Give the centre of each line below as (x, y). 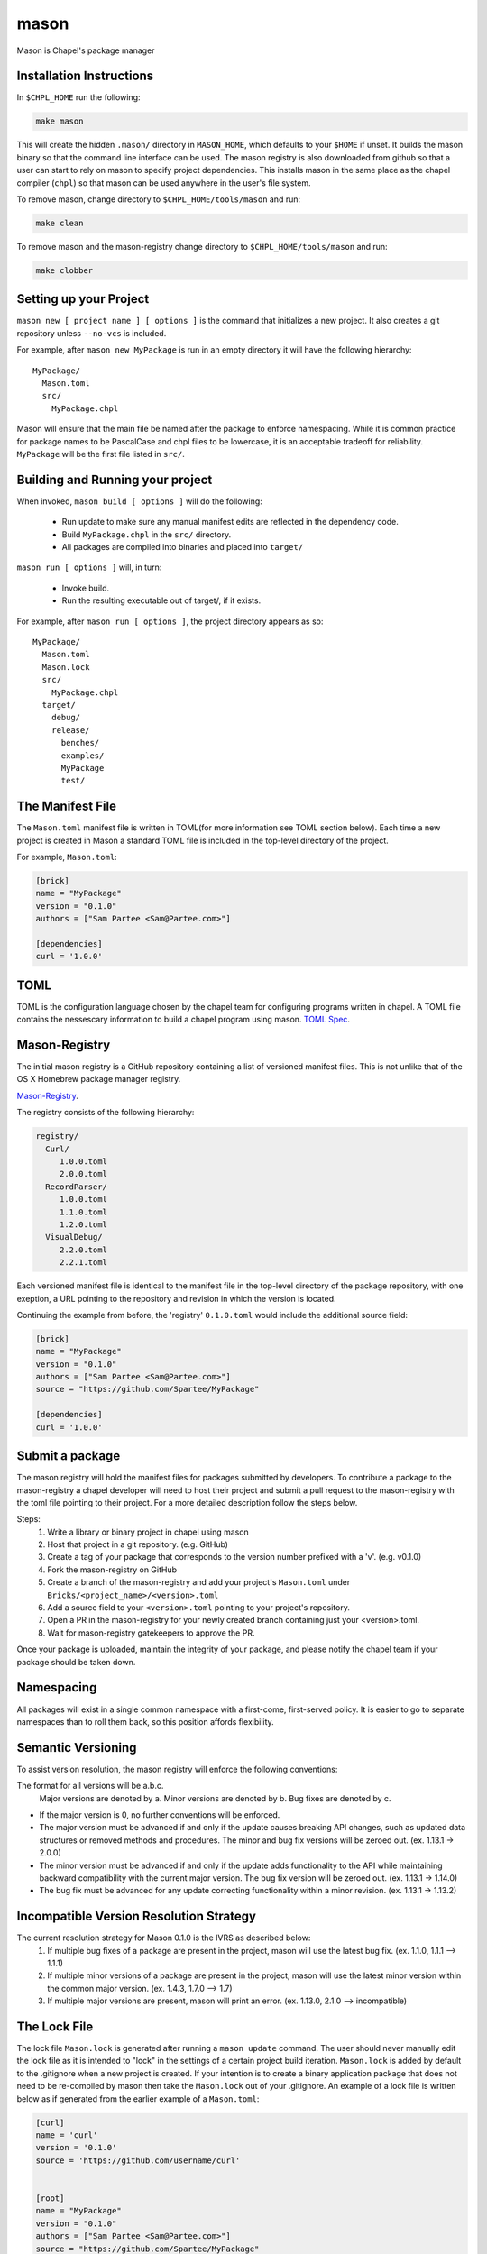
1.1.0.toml (83, 1212)
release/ (70, 730)
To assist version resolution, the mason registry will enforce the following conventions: (177, 1769)
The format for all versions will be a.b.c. (90, 1786)
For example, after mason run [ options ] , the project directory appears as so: (170, 621)
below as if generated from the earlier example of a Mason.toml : (138, 2098)
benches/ (80, 743)
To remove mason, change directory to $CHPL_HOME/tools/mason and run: (159, 199)
